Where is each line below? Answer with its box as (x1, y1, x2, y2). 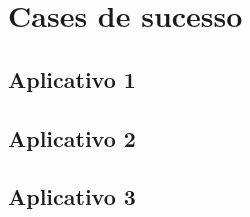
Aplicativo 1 (8, 63, 136, 94)
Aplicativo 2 (8, 122, 136, 153)
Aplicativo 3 (8, 181, 136, 212)
